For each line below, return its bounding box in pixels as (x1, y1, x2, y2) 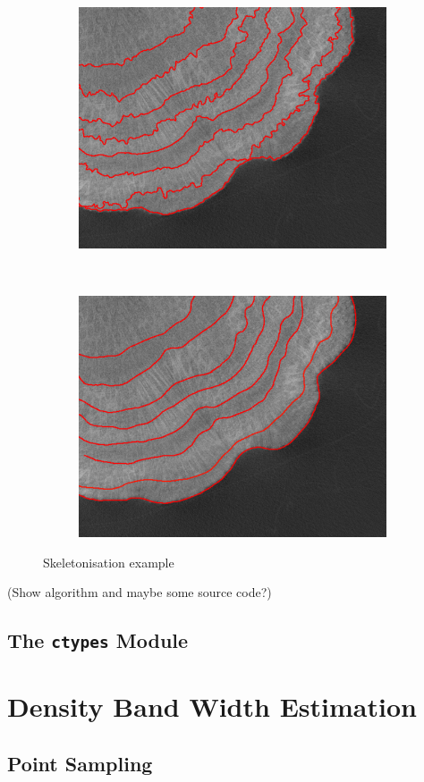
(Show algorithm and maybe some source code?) (7, 583, 272, 601)
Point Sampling (7, 750, 153, 778)
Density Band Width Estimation (7, 688, 417, 725)
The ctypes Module (7, 626, 189, 654)
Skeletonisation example (43, 552, 174, 571)
